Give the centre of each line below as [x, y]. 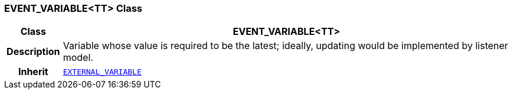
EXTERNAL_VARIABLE [102, 72]
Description [33, 52]
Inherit [33, 72]
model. [78, 58]
